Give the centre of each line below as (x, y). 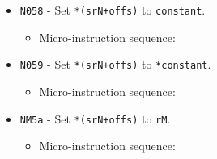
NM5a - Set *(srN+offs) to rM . (95, 118)
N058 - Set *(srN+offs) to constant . (113, 10)
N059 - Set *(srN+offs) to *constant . (115, 64)
